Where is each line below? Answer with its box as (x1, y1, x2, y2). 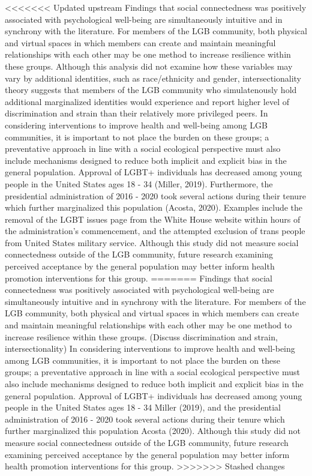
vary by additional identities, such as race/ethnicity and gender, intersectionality (5, 71, 301, 84)
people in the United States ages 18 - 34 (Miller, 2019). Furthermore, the (5, 177, 273, 190)
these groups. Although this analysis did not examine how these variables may (5, 59, 293, 72)
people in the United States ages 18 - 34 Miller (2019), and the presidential (5, 401, 281, 414)
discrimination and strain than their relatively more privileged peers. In (5, 107, 268, 119)
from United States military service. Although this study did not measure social (5, 236, 299, 249)
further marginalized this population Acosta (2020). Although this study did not (5, 424, 301, 437)
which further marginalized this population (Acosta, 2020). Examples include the (5, 201, 303, 214)
